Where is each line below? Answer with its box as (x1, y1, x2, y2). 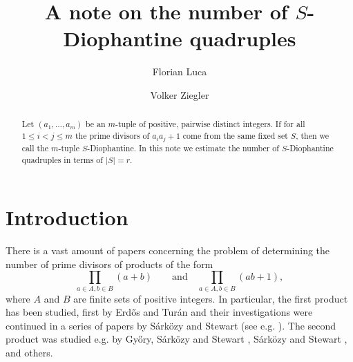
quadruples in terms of (21, 153, 103, 165)
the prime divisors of (75, 129, 150, 141)
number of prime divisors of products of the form (6, 256, 213, 271)
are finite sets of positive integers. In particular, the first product (73, 291, 348, 305)
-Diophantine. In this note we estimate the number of (87, 142, 279, 153)
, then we (296, 129, 330, 141)
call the (21, 142, 49, 153)
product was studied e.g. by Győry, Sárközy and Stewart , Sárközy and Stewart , (6, 332, 347, 346)
